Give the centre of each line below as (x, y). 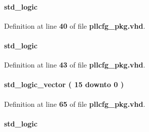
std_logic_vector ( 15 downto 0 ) (64, 84)
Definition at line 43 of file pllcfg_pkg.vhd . (75, 65)
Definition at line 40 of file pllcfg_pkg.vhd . (75, 25)
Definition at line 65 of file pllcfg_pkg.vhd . (75, 104)
